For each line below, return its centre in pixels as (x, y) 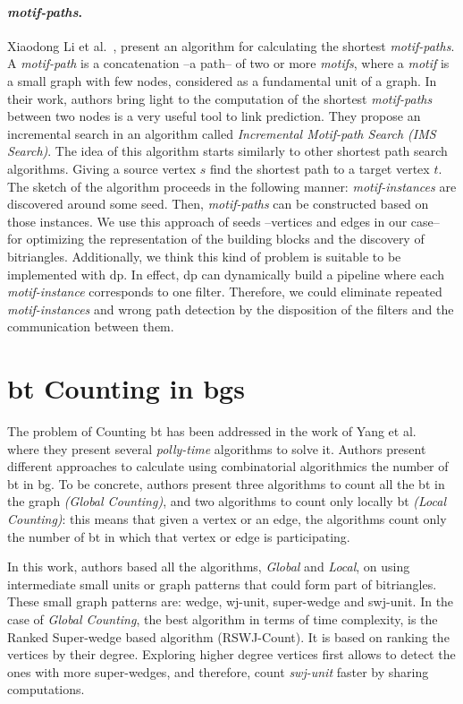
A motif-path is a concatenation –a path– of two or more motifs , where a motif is (228, 63)
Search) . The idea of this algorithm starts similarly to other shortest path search (227, 151)
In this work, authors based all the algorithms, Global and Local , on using (209, 567)
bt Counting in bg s (126, 388)
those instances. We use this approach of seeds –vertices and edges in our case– (223, 221)
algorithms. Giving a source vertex (102, 168)
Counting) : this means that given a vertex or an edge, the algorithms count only (227, 518)
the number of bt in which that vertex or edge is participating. (179, 536)
